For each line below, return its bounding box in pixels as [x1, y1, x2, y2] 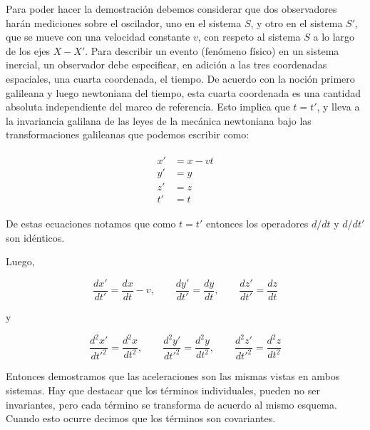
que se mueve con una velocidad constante [6, 29, 190, 44]
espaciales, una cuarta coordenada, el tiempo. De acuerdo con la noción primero [6, 71, 355, 86]
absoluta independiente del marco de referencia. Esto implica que [6, 99, 290, 114]
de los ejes [6, 43, 50, 58]
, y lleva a [317, 99, 360, 114]
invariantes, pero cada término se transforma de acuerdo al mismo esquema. [6, 396, 337, 411]
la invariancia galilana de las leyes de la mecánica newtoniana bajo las [6, 113, 312, 128]
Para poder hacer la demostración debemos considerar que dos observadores [6, 1, 337, 16]
